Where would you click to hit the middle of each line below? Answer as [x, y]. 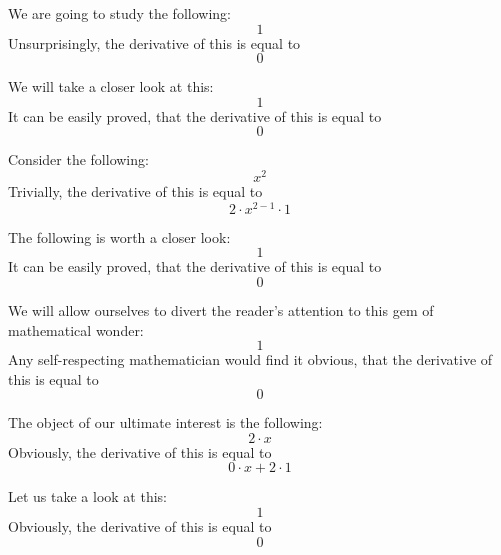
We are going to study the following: [119, 13]
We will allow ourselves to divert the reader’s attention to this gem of [221, 309]
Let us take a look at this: [87, 496]
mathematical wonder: [76, 329]
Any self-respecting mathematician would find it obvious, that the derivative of [250, 359]
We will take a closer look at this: [111, 86]
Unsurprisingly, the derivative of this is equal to [154, 42]
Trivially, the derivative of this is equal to [135, 191]
